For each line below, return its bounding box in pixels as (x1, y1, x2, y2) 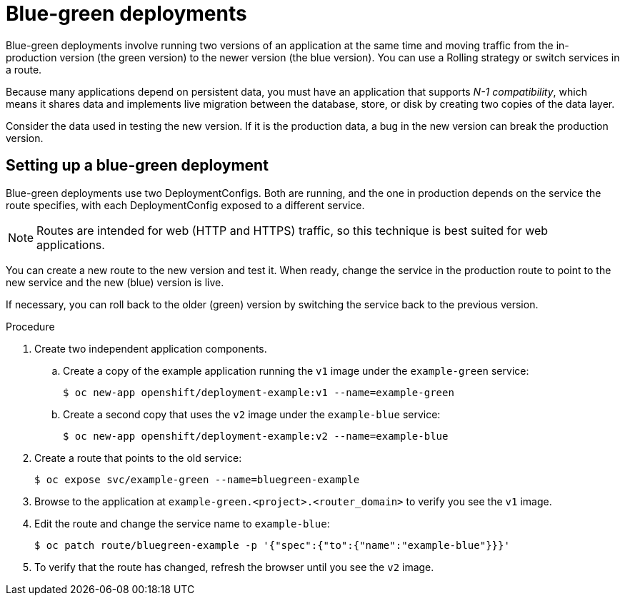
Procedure (6, 320, 55, 333)
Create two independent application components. (34, 342, 267, 355)
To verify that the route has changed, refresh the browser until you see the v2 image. (34, 560, 434, 573)
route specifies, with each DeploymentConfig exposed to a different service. (6, 198, 365, 211)
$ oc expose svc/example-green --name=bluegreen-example (34, 473, 360, 485)
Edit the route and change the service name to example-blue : (34, 517, 330, 530)
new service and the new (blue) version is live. (6, 276, 224, 288)
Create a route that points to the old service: (34, 451, 242, 464)
